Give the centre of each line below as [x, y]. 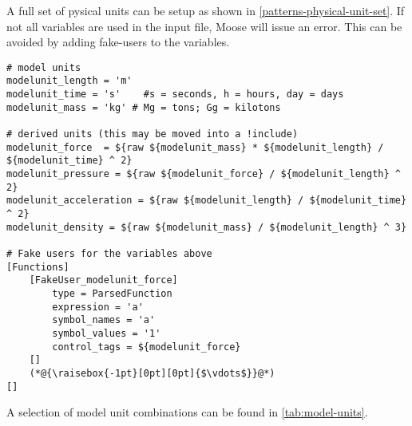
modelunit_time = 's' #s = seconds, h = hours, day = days [175, 95]
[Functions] [38, 267]
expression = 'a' [98, 307]
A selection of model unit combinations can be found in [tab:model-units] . [187, 412]
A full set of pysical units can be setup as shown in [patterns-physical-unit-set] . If [206, 10]
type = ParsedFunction [112, 293]
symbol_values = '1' [107, 333]
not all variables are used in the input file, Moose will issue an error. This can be [204, 26]
